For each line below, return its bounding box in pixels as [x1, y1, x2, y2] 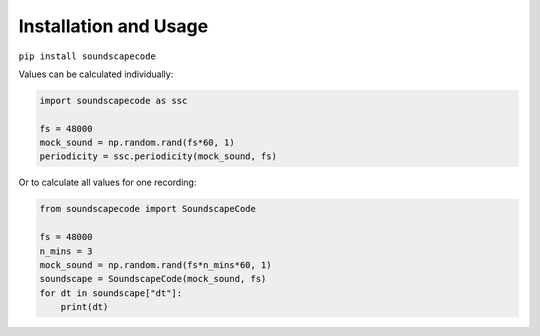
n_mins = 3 [39, 245, 93, 257]
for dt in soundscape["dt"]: [39, 287, 183, 299]
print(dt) [60, 301, 109, 313]
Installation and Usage [18, 15, 209, 37]
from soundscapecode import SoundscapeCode [39, 203, 257, 215]
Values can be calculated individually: [18, 68, 174, 80]
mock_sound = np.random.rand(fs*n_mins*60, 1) [39, 260, 272, 271]
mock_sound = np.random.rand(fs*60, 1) [39, 137, 235, 149]
